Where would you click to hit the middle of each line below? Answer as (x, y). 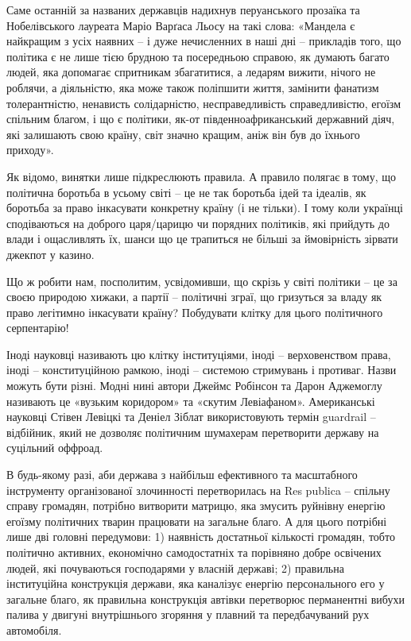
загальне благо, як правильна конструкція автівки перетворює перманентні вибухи (205, 599)
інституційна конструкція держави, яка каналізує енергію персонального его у (196, 583)
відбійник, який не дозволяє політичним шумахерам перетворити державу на (193, 432)
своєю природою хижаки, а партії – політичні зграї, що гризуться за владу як (194, 297)
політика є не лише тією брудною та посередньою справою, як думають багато (198, 56)
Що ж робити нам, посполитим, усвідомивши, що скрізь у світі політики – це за (202, 281)
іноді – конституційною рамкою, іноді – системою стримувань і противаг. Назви (202, 370)
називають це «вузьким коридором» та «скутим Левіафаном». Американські (191, 401)
